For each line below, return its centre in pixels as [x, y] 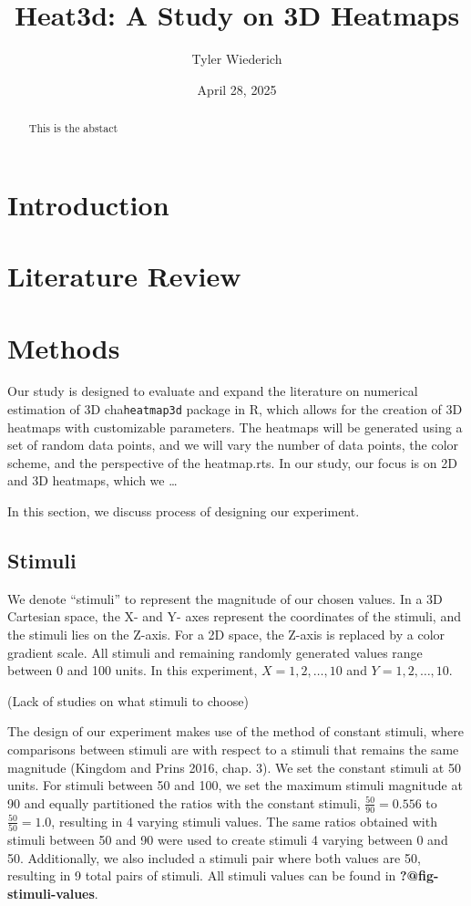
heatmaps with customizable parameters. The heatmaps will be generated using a [235, 427]
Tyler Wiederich [237, 59]
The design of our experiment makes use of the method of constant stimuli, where [235, 731]
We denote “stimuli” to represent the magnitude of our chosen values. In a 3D [225, 598]
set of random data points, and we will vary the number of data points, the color [233, 445]
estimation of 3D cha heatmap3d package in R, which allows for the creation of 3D [235, 409]
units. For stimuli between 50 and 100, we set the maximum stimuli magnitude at [235, 785]
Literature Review [124, 276]
